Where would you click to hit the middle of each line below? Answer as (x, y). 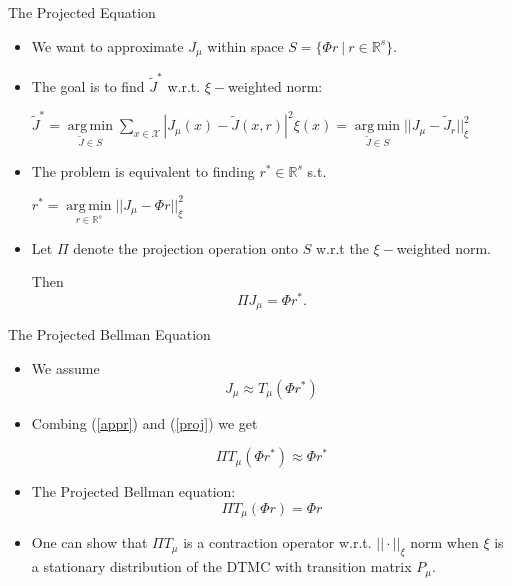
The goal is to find (88, 85)
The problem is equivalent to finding (143, 170)
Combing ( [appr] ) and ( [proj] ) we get (144, 422)
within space (245, 45)
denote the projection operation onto (186, 247)
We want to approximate (107, 45)
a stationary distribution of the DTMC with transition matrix (221, 566)
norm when (444, 542)
